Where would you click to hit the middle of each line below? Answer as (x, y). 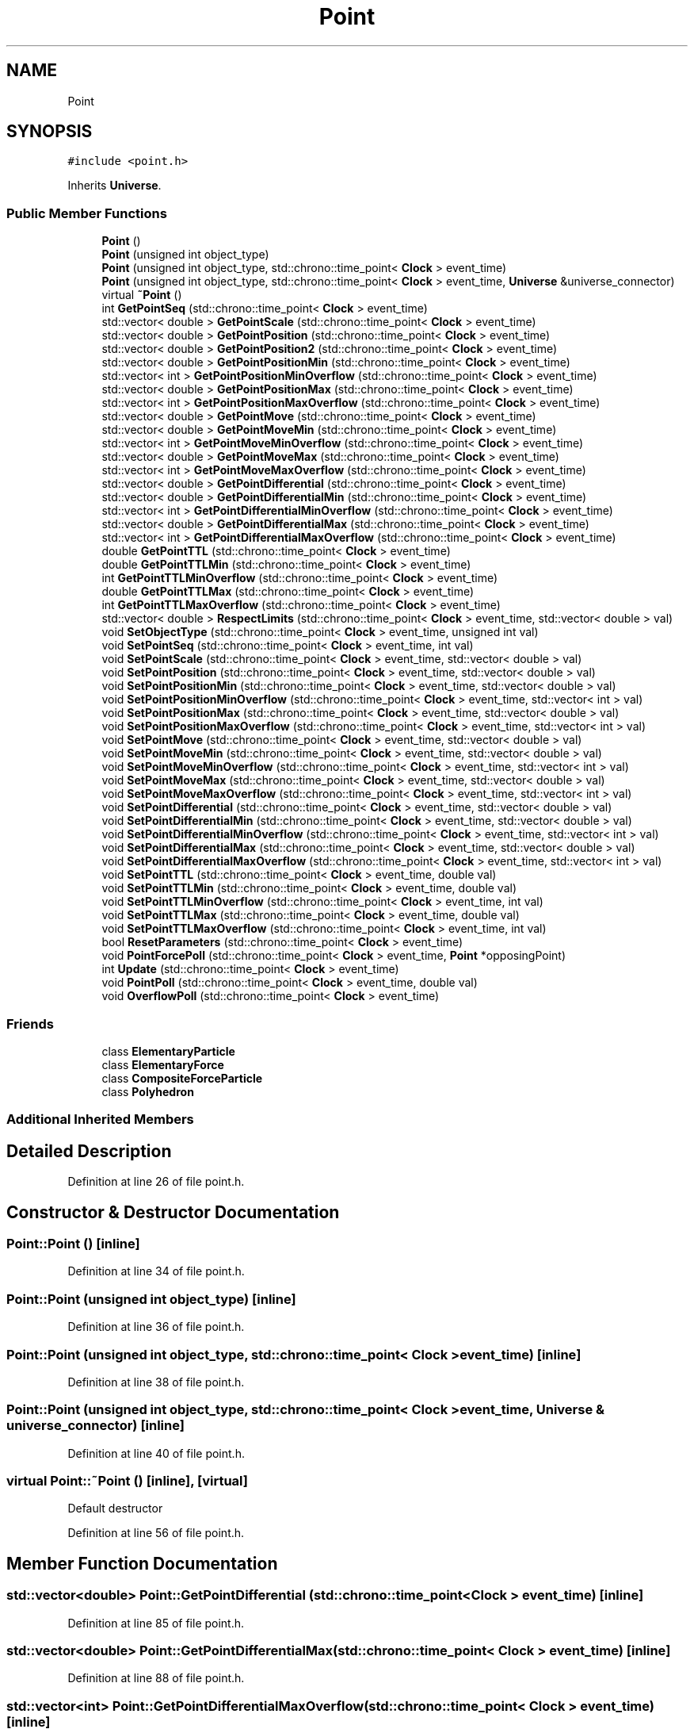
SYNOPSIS (50, 132)
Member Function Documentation (142, 1563)
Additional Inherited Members (100, 1119)
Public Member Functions (87, 213)
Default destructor (115, 1509)
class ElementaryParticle (168, 1051)
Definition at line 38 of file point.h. (156, 1382)
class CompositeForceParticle (182, 1078)
